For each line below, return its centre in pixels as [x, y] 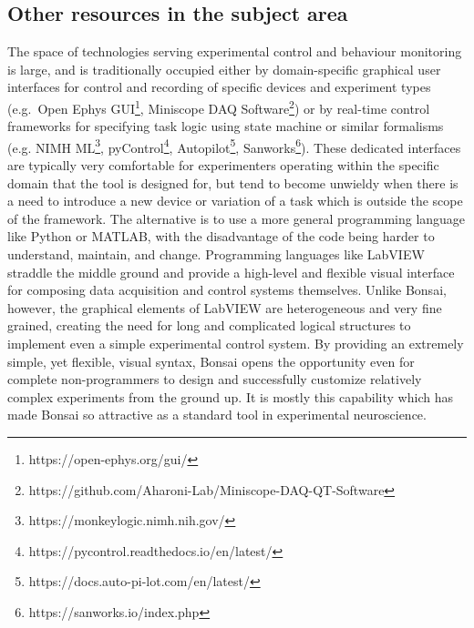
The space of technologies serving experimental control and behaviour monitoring [235, 51]
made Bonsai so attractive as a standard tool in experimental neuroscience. [217, 415]
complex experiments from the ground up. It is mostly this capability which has [230, 396]
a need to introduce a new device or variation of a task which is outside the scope [235, 201]
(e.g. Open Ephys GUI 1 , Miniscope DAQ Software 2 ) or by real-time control [219, 106]
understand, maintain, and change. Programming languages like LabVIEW [216, 254]
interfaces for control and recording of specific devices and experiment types [219, 87]
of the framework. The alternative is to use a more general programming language [237, 218]
